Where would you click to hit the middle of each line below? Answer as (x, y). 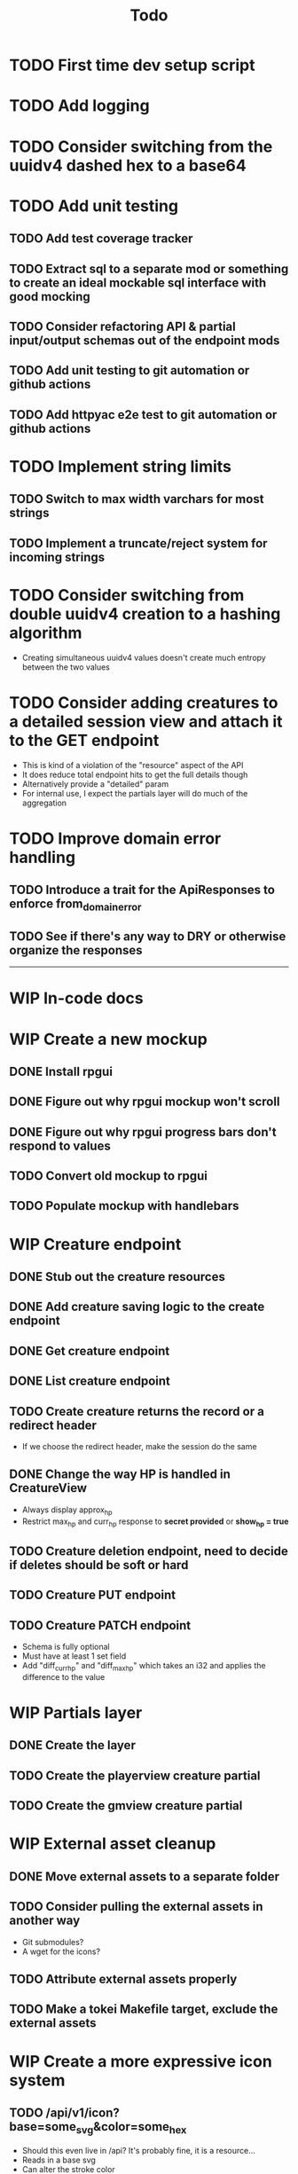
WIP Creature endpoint (95, 1244)
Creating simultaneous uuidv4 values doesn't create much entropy (144, 657)
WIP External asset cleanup (113, 1844)
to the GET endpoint (84, 740)
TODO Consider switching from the (141, 146)
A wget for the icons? (61, 1951)
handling (43, 857)
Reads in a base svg (59, 2160)
